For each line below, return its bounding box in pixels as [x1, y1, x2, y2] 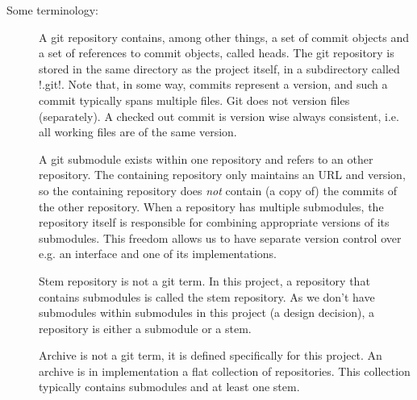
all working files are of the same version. [39, 123, 237, 140]
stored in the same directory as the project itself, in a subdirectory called [39, 60, 400, 77]
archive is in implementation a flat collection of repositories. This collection [39, 362, 411, 379]
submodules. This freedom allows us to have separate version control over [39, 229, 402, 246]
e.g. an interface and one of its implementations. [39, 245, 277, 262]
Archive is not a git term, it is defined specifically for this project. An [39, 347, 382, 364]
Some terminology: [6, 2, 98, 18]
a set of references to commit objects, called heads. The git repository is [39, 44, 394, 61]
